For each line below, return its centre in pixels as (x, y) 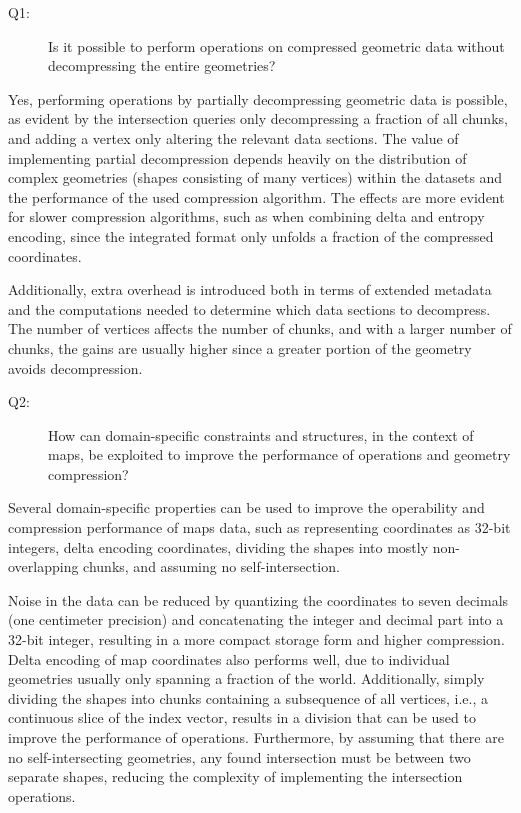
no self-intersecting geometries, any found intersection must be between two (239, 756)
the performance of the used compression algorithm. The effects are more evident (256, 196)
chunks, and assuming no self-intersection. (211, 566)
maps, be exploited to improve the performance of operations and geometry (279, 454)
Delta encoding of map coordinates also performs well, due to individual (229, 658)
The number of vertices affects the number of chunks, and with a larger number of (260, 328)
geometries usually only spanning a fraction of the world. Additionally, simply (246, 678)
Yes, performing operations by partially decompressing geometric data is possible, (258, 98)
